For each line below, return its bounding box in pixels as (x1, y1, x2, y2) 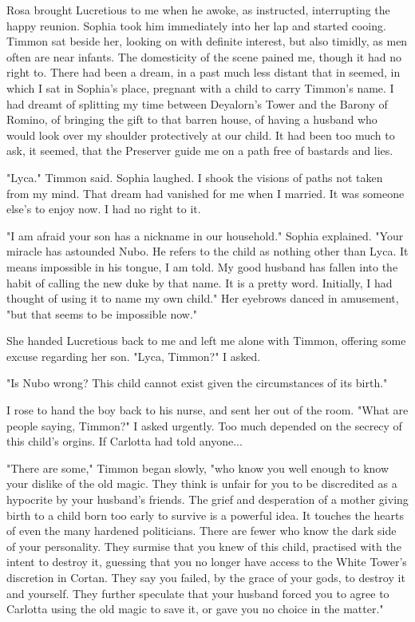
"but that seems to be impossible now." (6, 305, 198, 322)
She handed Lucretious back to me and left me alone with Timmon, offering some (6, 332, 406, 349)
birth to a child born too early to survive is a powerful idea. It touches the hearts (6, 506, 404, 523)
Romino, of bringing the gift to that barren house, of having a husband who (6, 111, 377, 128)
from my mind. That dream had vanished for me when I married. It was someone (6, 184, 405, 201)
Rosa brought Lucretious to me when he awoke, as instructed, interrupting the (6, 2, 390, 18)
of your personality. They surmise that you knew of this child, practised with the (6, 537, 401, 554)
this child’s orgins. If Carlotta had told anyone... (6, 433, 243, 450)
